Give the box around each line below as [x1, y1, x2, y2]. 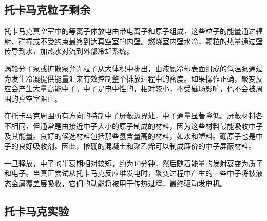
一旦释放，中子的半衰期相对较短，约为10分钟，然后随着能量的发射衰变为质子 [4, 157, 263, 168]
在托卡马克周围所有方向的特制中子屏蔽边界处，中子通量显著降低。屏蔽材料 [4, 110, 256, 121]
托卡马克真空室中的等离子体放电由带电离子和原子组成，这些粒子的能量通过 [4, 26, 256, 36]
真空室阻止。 [18, 93, 62, 104]
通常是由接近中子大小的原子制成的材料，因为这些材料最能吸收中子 [40, 120, 263, 131]
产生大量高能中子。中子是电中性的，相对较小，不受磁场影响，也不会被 [18, 83, 256, 94]
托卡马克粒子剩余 [4, 2, 90, 17]
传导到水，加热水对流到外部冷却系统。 [4, 46, 133, 56]
